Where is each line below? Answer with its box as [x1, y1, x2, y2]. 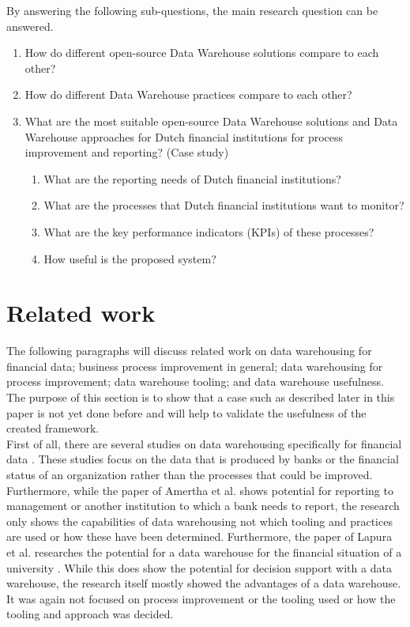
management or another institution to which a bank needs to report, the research [6, 497, 400, 514]
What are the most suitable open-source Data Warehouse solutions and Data [24, 112, 398, 129]
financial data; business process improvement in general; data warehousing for [6, 357, 383, 374]
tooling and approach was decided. [6, 606, 174, 622]
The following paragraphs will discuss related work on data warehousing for [6, 342, 372, 359]
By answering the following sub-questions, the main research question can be [6, 2, 378, 18]
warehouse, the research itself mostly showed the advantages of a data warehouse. [6, 575, 401, 591]
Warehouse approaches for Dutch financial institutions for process [24, 128, 344, 145]
